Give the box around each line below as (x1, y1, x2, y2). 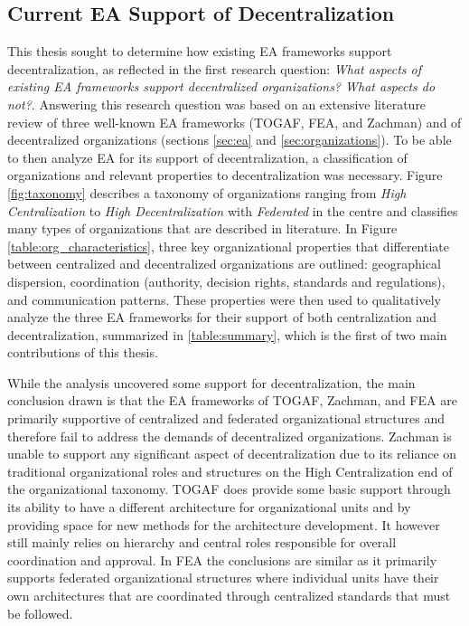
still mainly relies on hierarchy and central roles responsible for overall (7, 533, 397, 552)
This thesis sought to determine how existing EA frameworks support (7, 42, 392, 61)
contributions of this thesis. (7, 343, 158, 362)
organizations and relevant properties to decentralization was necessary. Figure (7, 166, 443, 185)
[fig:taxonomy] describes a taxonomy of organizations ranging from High (7, 183, 407, 202)
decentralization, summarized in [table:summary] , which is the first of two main (7, 325, 447, 344)
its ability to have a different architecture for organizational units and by (7, 498, 411, 517)
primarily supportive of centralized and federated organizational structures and (7, 409, 445, 428)
